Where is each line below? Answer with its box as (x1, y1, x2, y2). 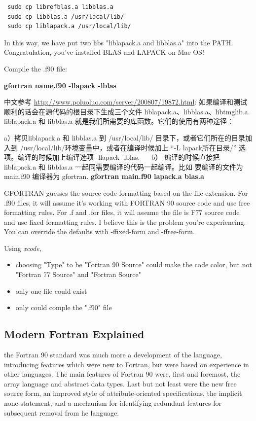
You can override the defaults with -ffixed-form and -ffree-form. (4, 226, 195, 237)
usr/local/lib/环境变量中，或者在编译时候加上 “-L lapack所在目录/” (23, 142, 237, 152)
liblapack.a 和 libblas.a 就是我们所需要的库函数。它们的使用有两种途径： (4, 116, 234, 126)
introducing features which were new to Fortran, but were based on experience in (4, 359, 249, 369)
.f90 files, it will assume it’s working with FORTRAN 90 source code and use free (4, 197, 250, 208)
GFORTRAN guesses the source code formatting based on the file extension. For (4, 187, 248, 198)
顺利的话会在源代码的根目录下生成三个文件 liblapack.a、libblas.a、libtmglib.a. (4, 106, 250, 116)
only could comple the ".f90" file (15, 302, 112, 313)
